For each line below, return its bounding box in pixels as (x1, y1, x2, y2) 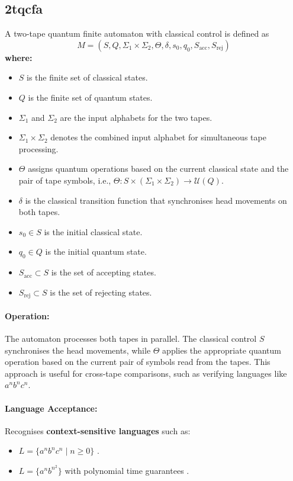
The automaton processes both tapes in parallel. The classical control (5, 332, 257, 344)
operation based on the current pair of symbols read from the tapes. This (5, 355, 271, 368)
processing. (18, 142, 59, 155)
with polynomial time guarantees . (65, 464, 189, 476)
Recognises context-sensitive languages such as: (5, 424, 191, 437)
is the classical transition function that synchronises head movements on (25, 194, 287, 206)
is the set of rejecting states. (50, 286, 152, 298)
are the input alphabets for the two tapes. (60, 111, 212, 123)
